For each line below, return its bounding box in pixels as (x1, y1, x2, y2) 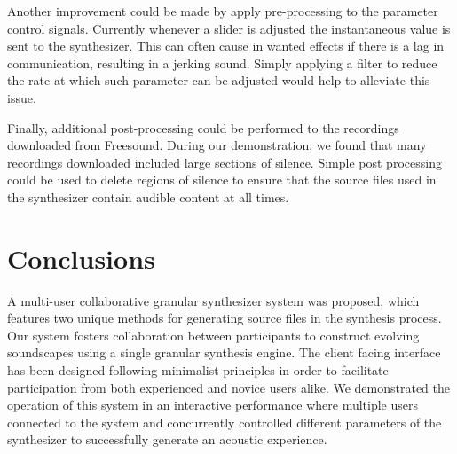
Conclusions (7, 239, 155, 276)
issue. (7, 88, 36, 106)
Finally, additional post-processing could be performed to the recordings (7, 118, 399, 137)
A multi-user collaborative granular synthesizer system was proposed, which (7, 291, 420, 309)
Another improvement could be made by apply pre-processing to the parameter (7, 2, 438, 20)
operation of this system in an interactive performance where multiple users (7, 395, 418, 414)
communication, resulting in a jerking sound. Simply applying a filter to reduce (7, 53, 437, 72)
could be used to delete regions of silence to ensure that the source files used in (7, 170, 437, 189)
